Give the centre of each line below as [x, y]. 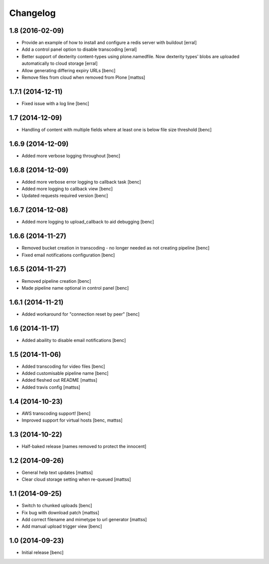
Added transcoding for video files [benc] [64, 366]
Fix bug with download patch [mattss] [61, 512]
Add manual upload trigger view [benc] [62, 526]
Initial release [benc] [43, 553]
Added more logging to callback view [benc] [67, 189]
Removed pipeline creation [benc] [57, 281]
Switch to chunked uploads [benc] [57, 506]
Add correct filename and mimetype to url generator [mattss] [84, 519]
